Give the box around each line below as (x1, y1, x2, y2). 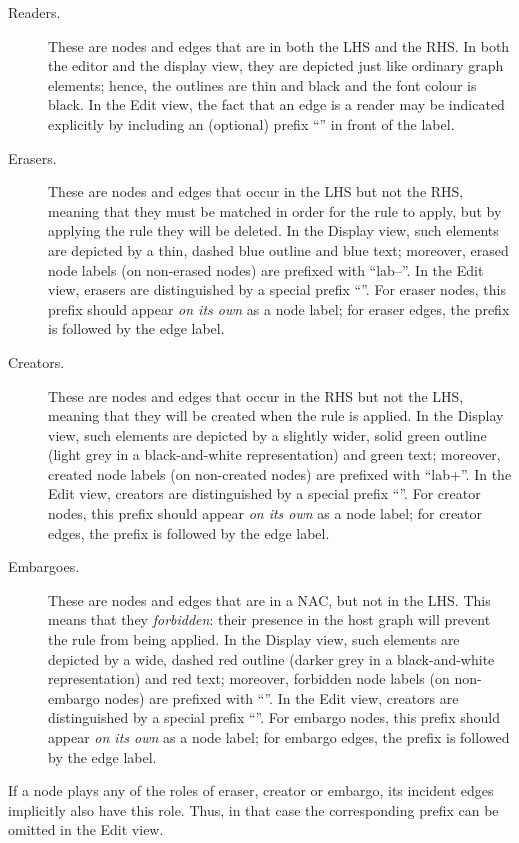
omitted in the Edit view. (8, 819, 164, 840)
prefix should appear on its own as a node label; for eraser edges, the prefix (48, 298, 510, 319)
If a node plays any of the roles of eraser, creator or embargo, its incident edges (8, 780, 494, 801)
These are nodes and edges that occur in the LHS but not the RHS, (48, 181, 464, 202)
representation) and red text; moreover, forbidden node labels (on (48, 668, 450, 689)
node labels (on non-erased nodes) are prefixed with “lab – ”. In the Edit (48, 259, 484, 280)
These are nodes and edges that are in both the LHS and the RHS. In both (48, 35, 510, 56)
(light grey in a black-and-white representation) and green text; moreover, (48, 444, 501, 465)
